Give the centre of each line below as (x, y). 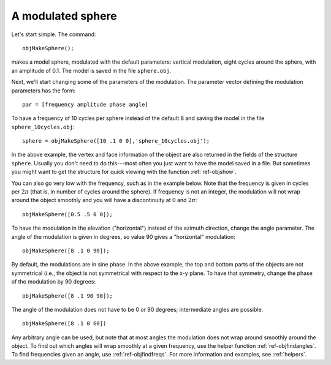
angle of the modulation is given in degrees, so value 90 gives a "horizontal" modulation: (123, 236)
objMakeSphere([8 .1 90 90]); (68, 296)
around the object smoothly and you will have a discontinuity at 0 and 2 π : (104, 200)
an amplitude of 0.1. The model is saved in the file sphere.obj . (91, 70)
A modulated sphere (64, 16)
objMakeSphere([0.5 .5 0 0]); (68, 214)
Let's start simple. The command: (54, 34)
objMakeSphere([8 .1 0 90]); (66, 250)
